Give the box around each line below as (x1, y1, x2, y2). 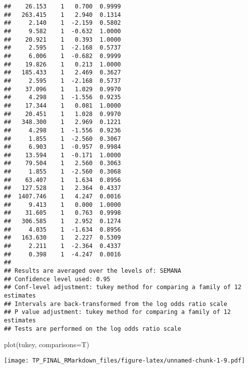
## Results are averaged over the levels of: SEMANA (4, 267, 181, 274)
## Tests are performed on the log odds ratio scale (4, 325, 181, 332)
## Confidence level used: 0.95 (4, 275, 110, 283)
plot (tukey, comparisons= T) (4, 339, 90, 350)
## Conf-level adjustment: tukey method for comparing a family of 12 (4, 284, 242, 291)
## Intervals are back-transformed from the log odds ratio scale (4, 300, 228, 307)
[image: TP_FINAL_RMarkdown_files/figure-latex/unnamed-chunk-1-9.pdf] (4, 357, 245, 364)
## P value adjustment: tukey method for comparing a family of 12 (4, 308, 231, 316)
